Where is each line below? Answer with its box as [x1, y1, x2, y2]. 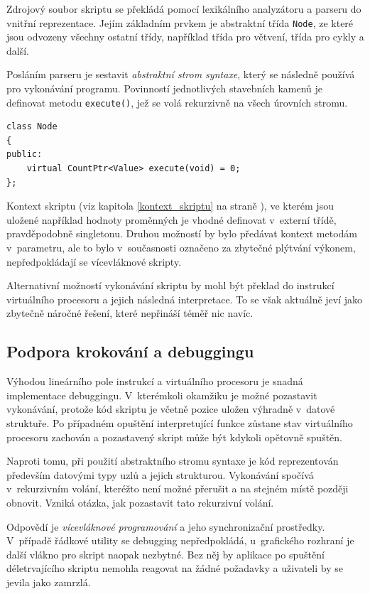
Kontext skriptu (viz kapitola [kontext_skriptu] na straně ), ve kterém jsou [6, 198, 334, 213]
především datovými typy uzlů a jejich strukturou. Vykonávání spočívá [6, 467, 314, 482]
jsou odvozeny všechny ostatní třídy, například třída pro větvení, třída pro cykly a [6, 29, 364, 44]
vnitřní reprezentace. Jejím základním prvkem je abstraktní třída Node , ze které [6, 15, 354, 30]
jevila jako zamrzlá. [6, 574, 91, 589]
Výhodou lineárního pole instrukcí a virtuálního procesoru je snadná [6, 374, 303, 389]
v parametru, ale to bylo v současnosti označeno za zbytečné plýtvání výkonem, [6, 240, 356, 255]
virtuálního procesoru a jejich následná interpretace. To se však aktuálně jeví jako [6, 291, 363, 306]
